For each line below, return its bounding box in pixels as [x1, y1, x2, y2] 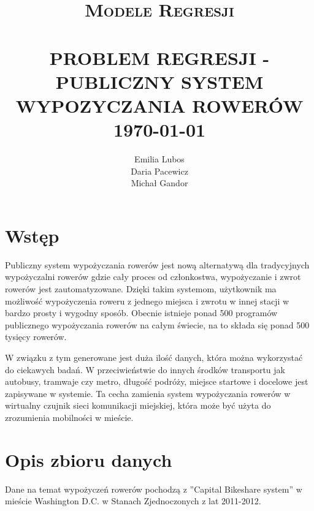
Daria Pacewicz [131, 164, 188, 177]
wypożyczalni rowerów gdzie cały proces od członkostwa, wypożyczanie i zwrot [5, 270, 301, 283]
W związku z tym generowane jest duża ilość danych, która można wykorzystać [5, 350, 303, 363]
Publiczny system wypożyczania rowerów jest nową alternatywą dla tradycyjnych [5, 258, 310, 271]
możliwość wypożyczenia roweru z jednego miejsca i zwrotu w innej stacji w [5, 294, 289, 307]
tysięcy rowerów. [5, 330, 67, 343]
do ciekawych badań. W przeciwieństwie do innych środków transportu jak [5, 363, 285, 376]
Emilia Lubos [134, 153, 185, 165]
